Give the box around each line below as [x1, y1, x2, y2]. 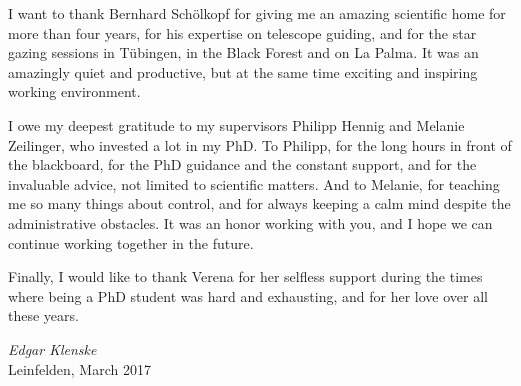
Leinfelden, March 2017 [8, 358, 151, 379]
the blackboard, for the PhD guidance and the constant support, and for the [8, 154, 477, 175]
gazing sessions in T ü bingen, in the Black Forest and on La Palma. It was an [8, 42, 479, 63]
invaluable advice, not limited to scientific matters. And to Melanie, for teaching [8, 173, 500, 194]
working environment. [8, 81, 141, 102]
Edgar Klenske [8, 338, 97, 359]
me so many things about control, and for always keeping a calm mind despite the [8, 193, 511, 214]
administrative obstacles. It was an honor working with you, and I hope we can [8, 212, 493, 233]
